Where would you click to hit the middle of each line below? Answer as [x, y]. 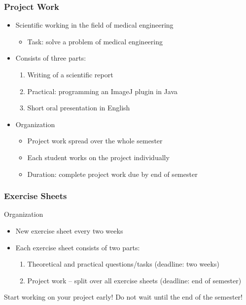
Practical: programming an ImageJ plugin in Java [103, 91]
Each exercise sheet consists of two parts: [78, 247]
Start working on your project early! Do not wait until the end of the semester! [123, 297]
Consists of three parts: [51, 58]
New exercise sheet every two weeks [69, 230]
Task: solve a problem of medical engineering [95, 41]
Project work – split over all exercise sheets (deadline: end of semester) [134, 280]
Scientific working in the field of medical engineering [94, 25]
